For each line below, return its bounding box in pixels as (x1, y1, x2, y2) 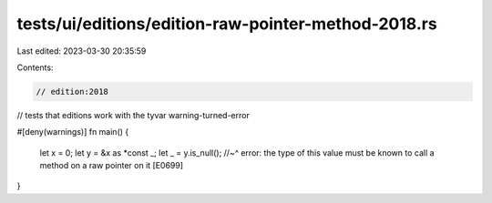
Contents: (16, 62, 54, 73)
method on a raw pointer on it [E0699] (39, 160, 184, 171)
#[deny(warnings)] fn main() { (16, 127, 129, 137)
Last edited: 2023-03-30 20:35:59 (16, 46, 147, 56)
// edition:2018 (36, 86, 109, 96)
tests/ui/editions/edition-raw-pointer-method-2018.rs (16, 14, 437, 34)
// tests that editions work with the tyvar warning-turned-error (16, 109, 250, 120)
